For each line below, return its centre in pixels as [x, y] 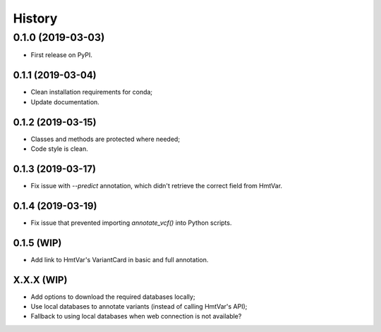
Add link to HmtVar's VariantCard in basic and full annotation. [120, 259]
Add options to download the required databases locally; [113, 297]
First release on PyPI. [62, 55]
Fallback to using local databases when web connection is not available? [136, 316]
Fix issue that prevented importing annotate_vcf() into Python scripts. [131, 223]
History [35, 18]
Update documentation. [65, 102]
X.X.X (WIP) [40, 279]
